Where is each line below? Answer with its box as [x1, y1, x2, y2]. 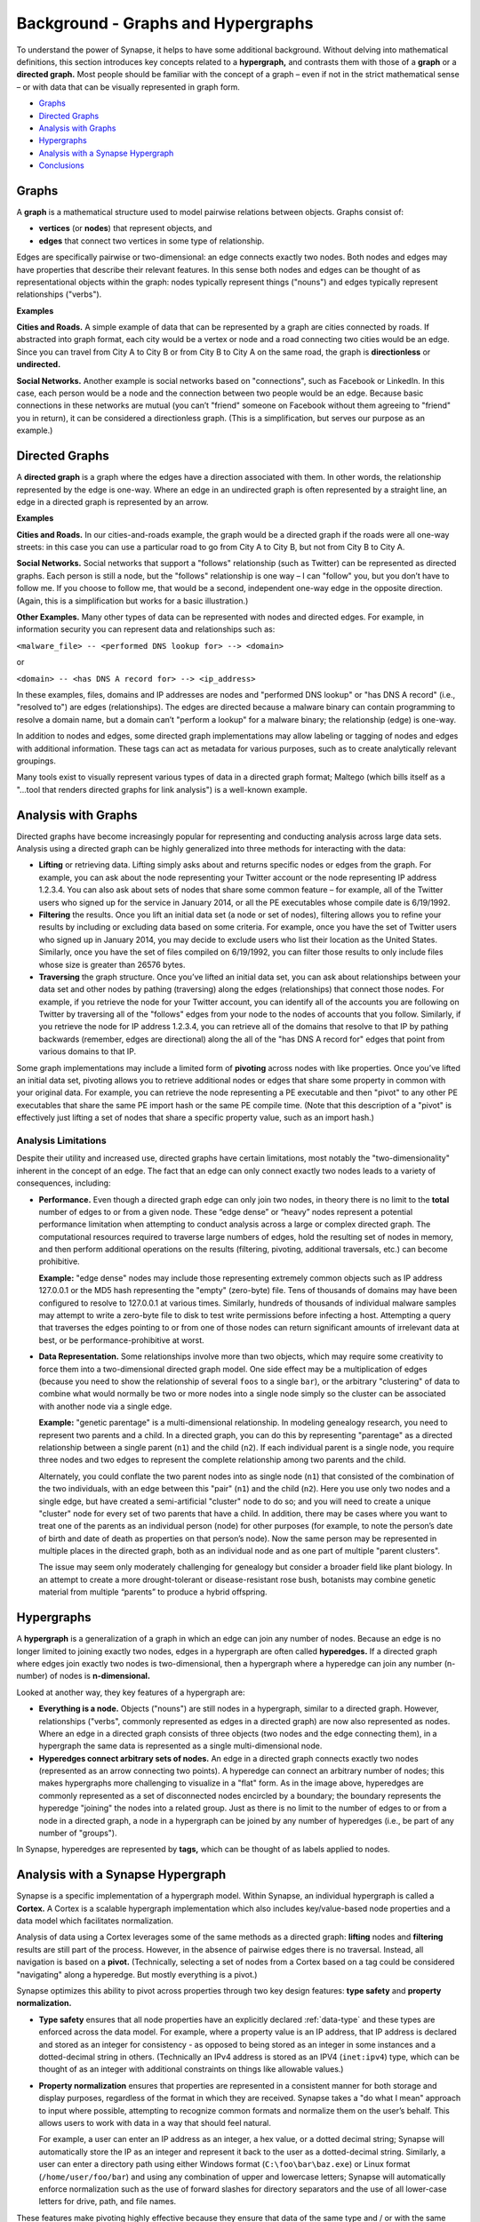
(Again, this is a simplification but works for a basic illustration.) [16, 595, 249, 606]
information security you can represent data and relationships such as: [16, 624, 276, 635]
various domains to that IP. [38, 1046, 137, 1057]
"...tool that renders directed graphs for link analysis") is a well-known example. [16, 784, 308, 795]
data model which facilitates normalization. [16, 1915, 173, 1926]
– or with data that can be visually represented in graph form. [16, 81, 240, 92]
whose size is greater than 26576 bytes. [38, 959, 186, 970]
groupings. [16, 755, 57, 766]
